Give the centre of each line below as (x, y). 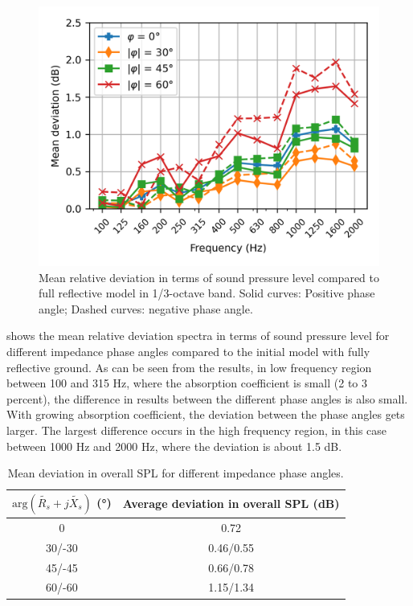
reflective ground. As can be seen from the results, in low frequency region (189, 367)
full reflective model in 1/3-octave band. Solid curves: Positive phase (207, 293)
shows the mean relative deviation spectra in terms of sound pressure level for (198, 336)
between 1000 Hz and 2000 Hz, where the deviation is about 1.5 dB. (174, 446)
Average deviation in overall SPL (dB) (231, 504)
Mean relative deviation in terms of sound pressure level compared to (209, 277)
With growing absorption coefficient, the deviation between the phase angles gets (206, 414)
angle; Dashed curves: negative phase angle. (146, 308)
